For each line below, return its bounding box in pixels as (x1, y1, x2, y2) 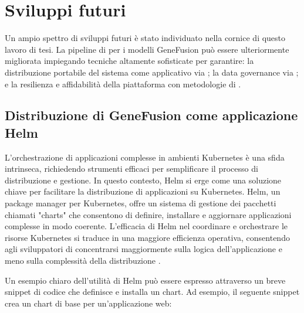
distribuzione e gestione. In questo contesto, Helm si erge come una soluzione (5, 173, 282, 186)
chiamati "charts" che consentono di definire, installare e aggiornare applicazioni (5, 208, 292, 220)
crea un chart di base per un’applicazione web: (5, 297, 172, 309)
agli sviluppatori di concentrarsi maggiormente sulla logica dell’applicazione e (5, 243, 282, 255)
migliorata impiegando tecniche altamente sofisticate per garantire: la (5, 55, 254, 67)
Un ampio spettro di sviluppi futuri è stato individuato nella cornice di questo (5, 32, 286, 44)
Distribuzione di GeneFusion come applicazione (5, 106, 298, 124)
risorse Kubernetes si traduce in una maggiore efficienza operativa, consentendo (5, 231, 290, 243)
